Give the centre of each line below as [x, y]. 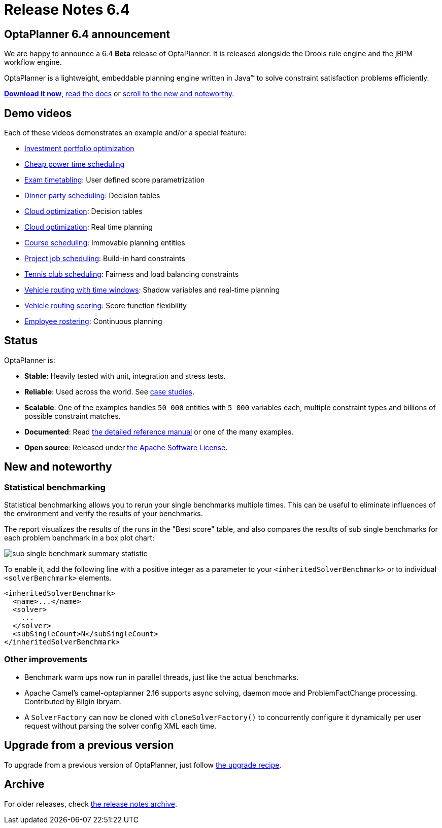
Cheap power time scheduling [75, 164]
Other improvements [46, 659]
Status [21, 341]
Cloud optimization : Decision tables [83, 211]
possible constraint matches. [73, 416]
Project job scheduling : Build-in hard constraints [105, 259]
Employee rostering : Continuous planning [93, 321]
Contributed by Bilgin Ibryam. [73, 701]
